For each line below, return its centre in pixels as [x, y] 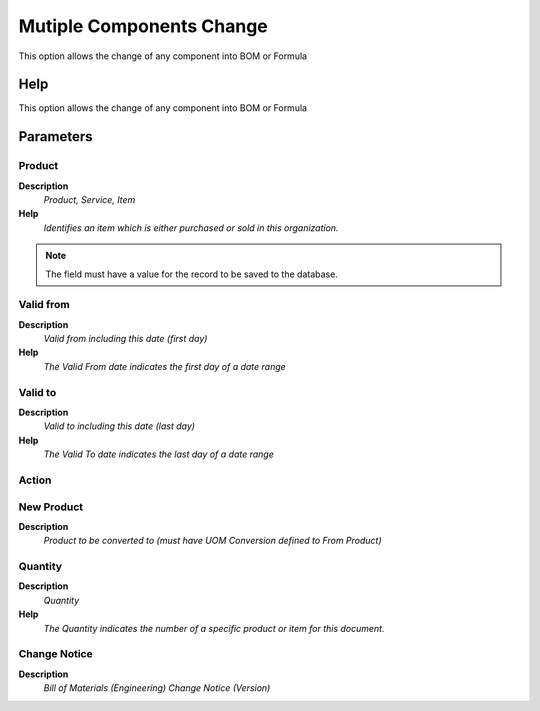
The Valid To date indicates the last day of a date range [158, 454]
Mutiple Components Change [143, 26]
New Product [51, 507]
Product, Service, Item [89, 199]
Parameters [55, 136]
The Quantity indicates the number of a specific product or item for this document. [214, 628]
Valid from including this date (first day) [125, 339]
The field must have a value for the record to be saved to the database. [192, 274]
